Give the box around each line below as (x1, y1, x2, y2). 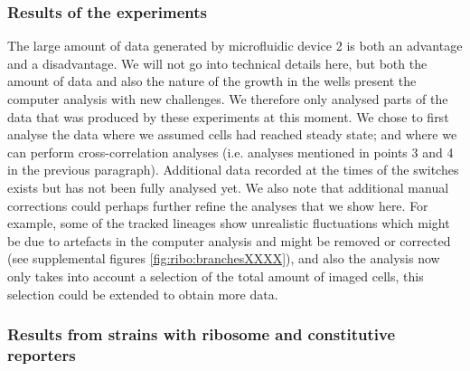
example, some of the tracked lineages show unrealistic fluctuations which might (7, 214, 450, 233)
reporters (7, 343, 76, 366)
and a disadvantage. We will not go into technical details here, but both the (7, 53, 428, 72)
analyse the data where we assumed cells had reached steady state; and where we (7, 125, 457, 144)
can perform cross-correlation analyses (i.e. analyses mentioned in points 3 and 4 (7, 142, 454, 161)
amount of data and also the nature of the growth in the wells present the (7, 71, 417, 90)
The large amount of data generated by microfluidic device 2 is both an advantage (7, 36, 463, 55)
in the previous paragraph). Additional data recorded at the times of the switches (7, 160, 459, 179)
